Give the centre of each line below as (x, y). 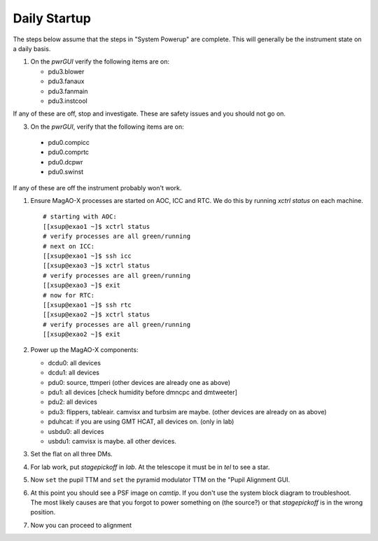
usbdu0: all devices (76, 431)
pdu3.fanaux (66, 81)
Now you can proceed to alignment (81, 525)
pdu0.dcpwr (65, 162)
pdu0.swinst (66, 172)
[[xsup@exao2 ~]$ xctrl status (97, 315)
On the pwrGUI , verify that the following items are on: (107, 127)
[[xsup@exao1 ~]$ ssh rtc (87, 305)
